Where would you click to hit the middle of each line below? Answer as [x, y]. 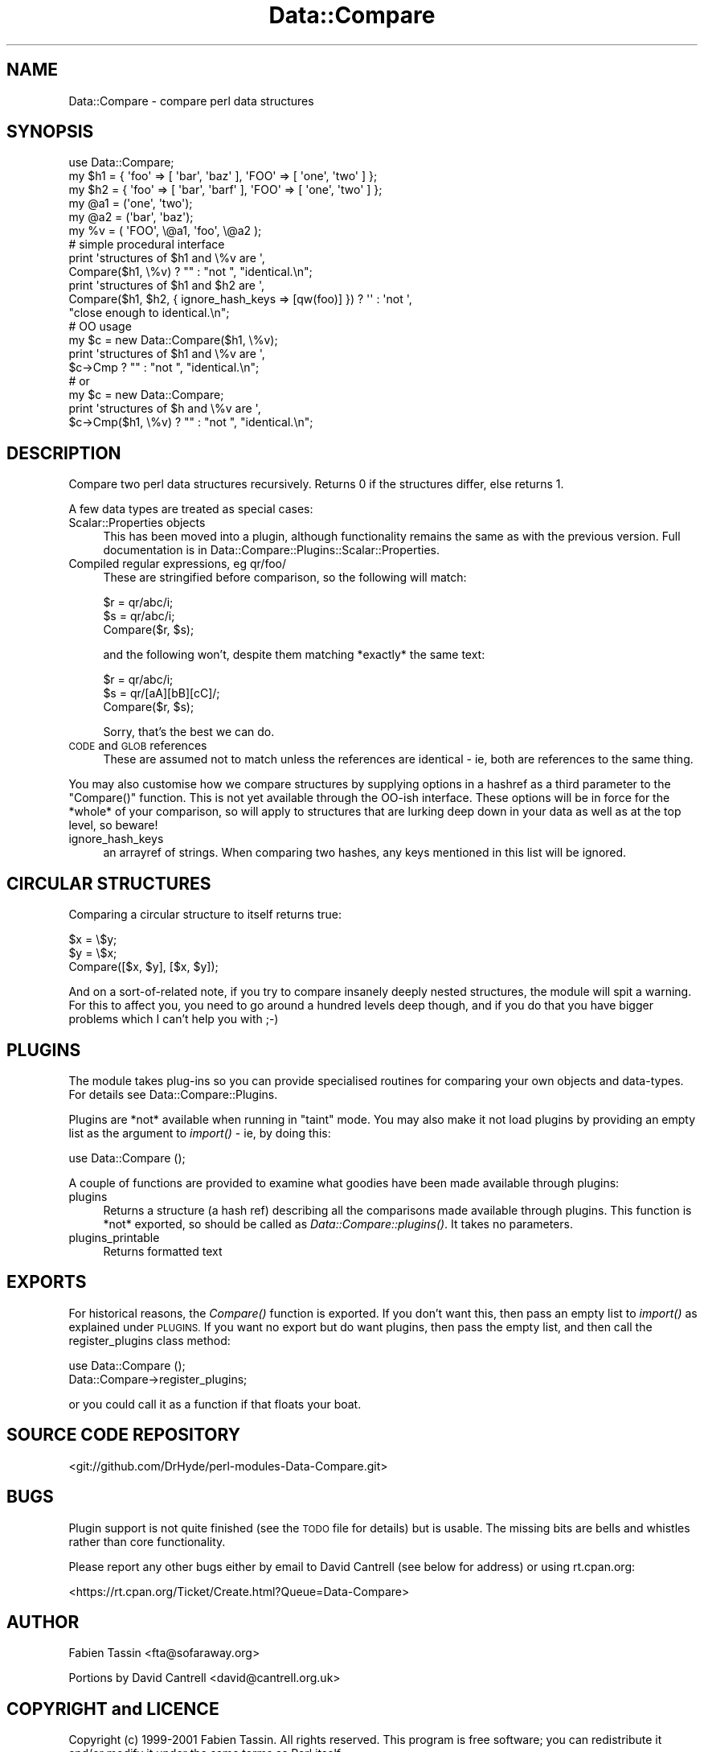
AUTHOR [43, 1622]
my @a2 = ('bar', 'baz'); [131, 217]
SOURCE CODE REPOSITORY [124, 1435]
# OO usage [100, 327]
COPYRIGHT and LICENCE [113, 1709]
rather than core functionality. [147, 1541]
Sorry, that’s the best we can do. [189, 732]
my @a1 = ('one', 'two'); [131, 204]
